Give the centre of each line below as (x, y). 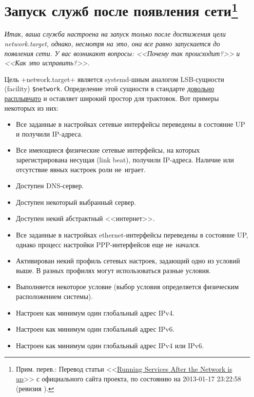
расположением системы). (54, 296)
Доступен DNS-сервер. (50, 186)
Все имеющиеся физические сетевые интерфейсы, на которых (108, 150)
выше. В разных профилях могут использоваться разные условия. (113, 270)
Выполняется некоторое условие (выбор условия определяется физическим (127, 287)
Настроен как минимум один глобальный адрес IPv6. (95, 329)
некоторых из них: (32, 108)
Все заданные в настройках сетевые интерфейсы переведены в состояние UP (130, 124)
